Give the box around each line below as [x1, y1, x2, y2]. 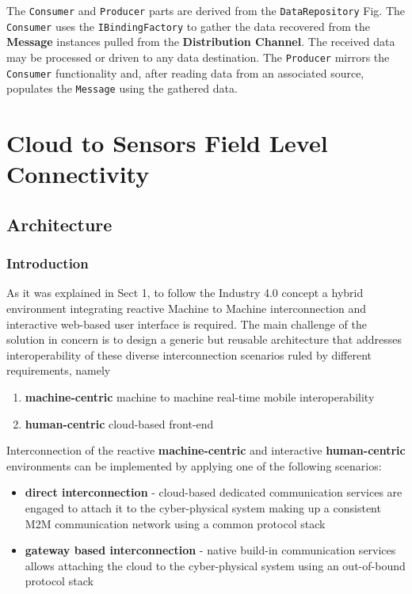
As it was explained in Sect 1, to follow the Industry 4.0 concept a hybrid [6, 284, 364, 301]
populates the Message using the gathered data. [6, 80, 238, 97]
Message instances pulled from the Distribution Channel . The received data [6, 33, 395, 50]
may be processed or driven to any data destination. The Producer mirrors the [6, 48, 390, 65]
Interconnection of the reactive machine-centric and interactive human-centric [6, 442, 406, 459]
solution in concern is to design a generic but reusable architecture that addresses [6, 331, 402, 348]
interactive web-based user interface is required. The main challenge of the [6, 315, 367, 332]
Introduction [6, 253, 89, 273]
